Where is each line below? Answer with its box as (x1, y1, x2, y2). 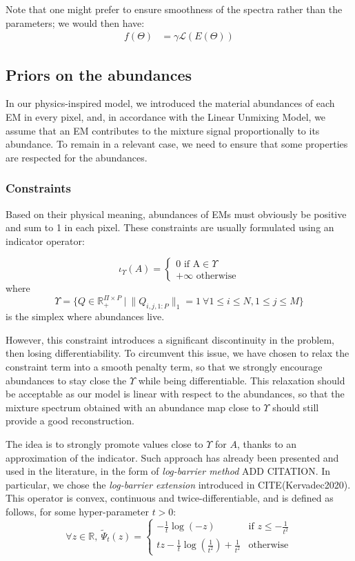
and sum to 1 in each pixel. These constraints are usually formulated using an (6, 220, 334, 235)
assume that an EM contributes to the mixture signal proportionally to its (6, 123, 320, 137)
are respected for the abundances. (6, 150, 148, 164)
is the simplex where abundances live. (6, 309, 165, 324)
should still (272, 400, 319, 414)
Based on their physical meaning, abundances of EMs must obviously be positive (6, 206, 347, 221)
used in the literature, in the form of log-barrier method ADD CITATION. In (6, 464, 331, 478)
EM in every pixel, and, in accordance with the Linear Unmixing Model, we (6, 110, 326, 124)
